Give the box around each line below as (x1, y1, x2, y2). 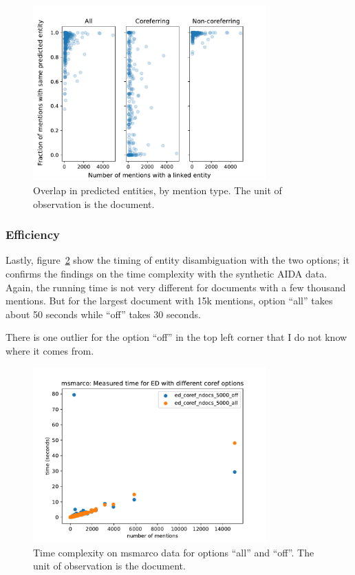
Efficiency (6, 226, 60, 243)
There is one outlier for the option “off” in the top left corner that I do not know (6, 330, 347, 344)
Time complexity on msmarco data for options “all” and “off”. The (33, 545, 314, 559)
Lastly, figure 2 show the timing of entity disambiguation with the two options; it (6, 253, 349, 267)
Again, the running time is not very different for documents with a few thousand (6, 280, 346, 294)
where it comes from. (6, 343, 94, 357)
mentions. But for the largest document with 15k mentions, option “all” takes (6, 293, 333, 308)
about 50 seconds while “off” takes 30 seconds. (6, 306, 201, 321)
